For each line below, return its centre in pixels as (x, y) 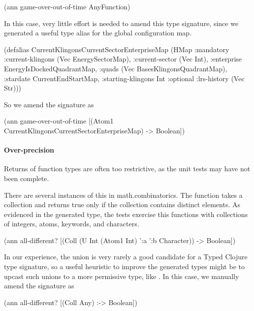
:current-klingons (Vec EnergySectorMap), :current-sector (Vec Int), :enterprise (123, 59)
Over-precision (29, 150)
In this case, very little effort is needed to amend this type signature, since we (121, 23)
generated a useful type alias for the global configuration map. (98, 33)
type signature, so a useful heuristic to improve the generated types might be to (124, 266)
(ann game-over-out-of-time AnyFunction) (67, 6)
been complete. (27, 178)
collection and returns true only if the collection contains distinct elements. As (122, 204)
